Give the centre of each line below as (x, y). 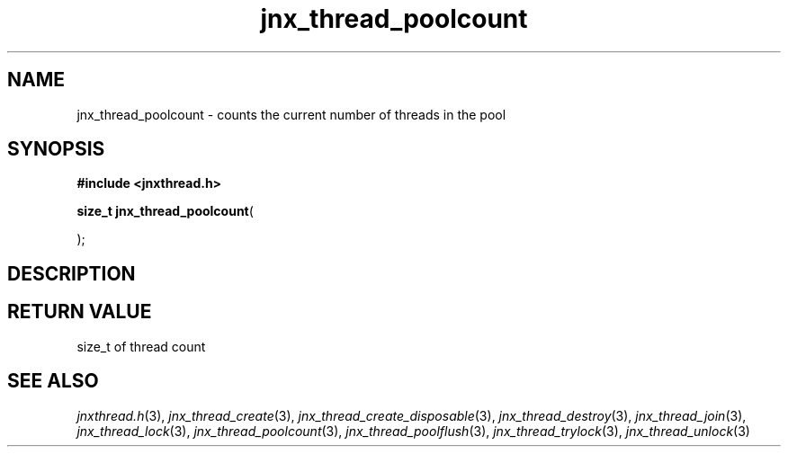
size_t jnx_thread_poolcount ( (165, 211)
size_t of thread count (141, 346)
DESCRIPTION (72, 273)
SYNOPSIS (56, 149)
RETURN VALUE (80, 312)
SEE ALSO (53, 381)
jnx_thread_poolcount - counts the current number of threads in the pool (291, 114)
